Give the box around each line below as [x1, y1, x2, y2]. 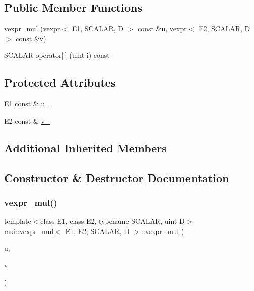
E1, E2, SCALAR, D [65, 225, 130, 236]
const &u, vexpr [137, 23, 187, 34]
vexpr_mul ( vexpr [4, 23, 60, 34]
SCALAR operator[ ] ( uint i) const [4, 50, 110, 61]
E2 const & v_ [4, 115, 50, 126]
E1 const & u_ [4, 98, 50, 109]
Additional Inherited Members [4, 140, 167, 155]
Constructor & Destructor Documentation [4, 169, 229, 185]
